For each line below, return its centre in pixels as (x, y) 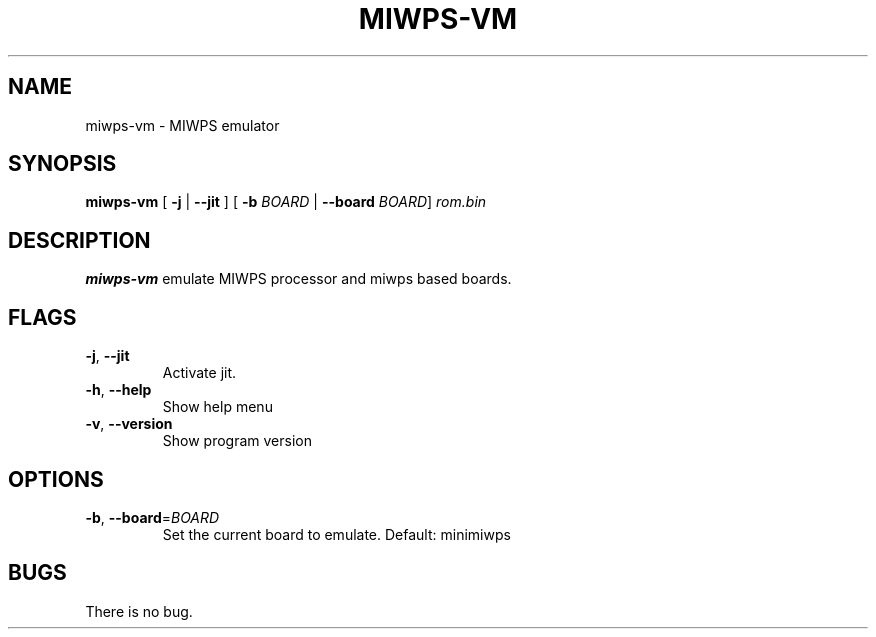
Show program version (237, 441)
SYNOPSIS (62, 164)
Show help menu (217, 407)
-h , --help (118, 390)
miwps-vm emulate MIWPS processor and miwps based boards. (298, 279)
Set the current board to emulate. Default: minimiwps (336, 534)
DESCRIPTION (79, 240)
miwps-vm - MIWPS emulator (182, 125)
